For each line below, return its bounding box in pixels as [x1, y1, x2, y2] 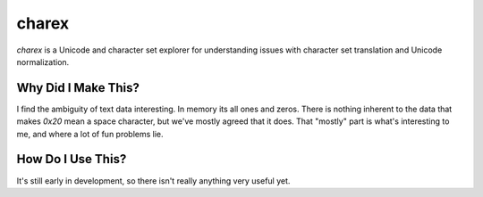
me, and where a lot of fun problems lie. [16, 128, 165, 139]
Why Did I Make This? [16, 80, 140, 95]
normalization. [16, 56, 70, 67]
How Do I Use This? [16, 152, 127, 167]
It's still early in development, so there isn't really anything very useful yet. [16, 175, 291, 186]
